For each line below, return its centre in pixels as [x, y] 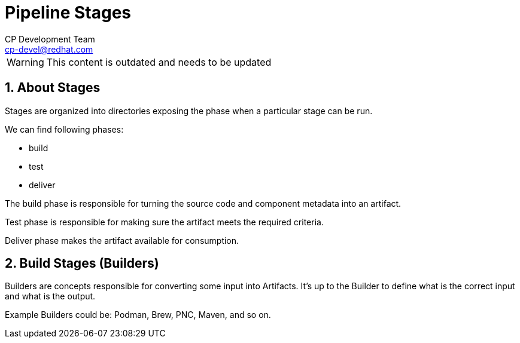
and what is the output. [50, 296]
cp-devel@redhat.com [49, 49]
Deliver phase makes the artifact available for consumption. [122, 240]
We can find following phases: [64, 129]
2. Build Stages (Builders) [82, 264]
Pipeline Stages [68, 13]
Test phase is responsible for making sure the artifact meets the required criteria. [164, 222]
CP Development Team [50, 39]
